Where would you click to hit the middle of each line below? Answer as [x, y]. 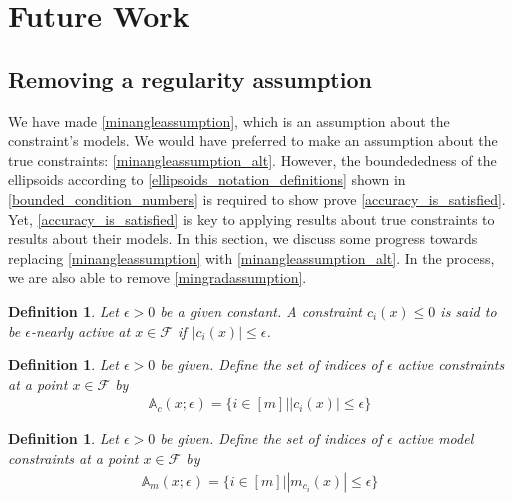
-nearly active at [80, 330]
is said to [468, 310]
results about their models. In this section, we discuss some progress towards [243, 238]
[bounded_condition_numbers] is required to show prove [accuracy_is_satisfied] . [257, 198]
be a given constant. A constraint [261, 310]
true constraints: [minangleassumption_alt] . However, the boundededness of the [252, 159]
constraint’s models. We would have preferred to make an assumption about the [253, 140]
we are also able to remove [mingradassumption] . [157, 277]
